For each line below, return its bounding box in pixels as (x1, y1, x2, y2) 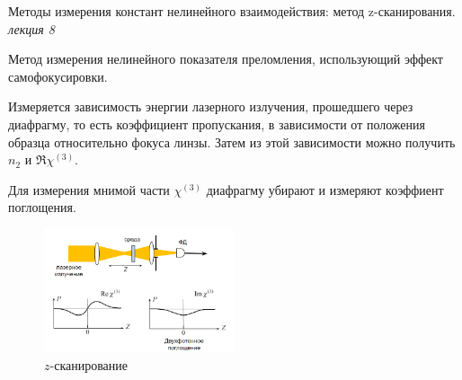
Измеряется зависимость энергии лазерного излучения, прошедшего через (8, 97, 413, 116)
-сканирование (49, 356, 129, 375)
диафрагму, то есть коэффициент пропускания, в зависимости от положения (8, 114, 425, 133)
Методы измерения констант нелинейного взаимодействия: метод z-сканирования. (8, 2, 456, 20)
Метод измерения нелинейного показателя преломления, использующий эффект (8, 49, 443, 68)
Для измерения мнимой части (8, 180, 170, 199)
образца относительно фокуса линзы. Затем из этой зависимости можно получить (8, 132, 456, 151)
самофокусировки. (8, 66, 108, 85)
